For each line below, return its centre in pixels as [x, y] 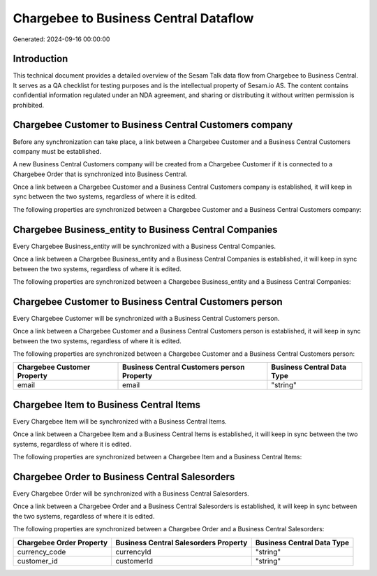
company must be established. [57, 151]
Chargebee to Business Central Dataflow [133, 18]
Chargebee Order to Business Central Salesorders [124, 476]
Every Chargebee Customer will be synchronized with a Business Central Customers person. [146, 318]
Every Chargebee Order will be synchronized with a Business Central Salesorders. [131, 494]
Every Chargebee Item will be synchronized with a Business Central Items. [120, 421]
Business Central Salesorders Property [182, 542]
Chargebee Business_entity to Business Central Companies [146, 230]
